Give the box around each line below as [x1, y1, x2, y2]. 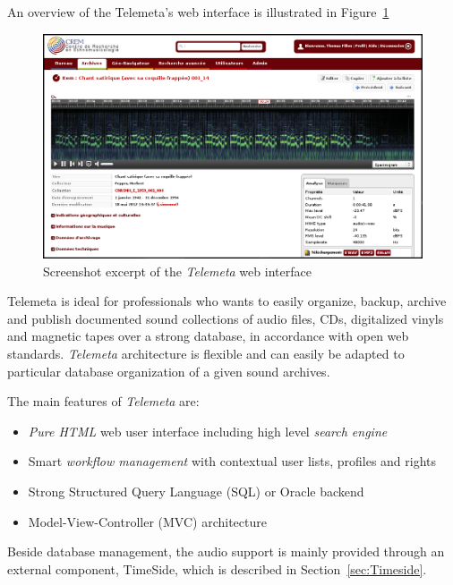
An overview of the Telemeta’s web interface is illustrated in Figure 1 [7, 3, 389, 21]
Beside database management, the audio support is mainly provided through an [7, 542, 445, 561]
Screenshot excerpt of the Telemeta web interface [43, 261, 312, 280]
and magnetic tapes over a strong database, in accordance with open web [7, 326, 409, 345]
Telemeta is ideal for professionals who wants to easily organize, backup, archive [7, 292, 447, 310]
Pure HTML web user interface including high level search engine [28, 421, 388, 440]
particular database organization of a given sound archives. [7, 361, 330, 380]
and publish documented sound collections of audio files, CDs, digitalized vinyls [7, 309, 444, 327]
